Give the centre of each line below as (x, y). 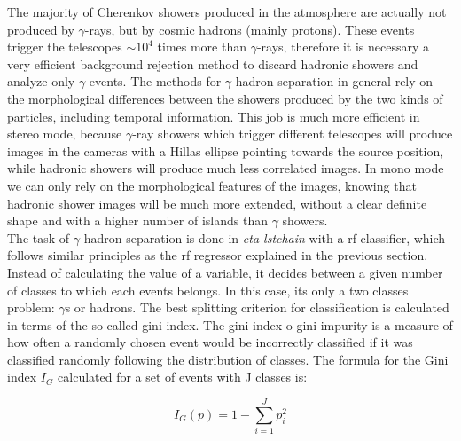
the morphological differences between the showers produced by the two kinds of (225, 98)
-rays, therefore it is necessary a (343, 47)
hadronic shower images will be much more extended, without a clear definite (217, 203)
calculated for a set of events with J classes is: (183, 377)
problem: (31, 307)
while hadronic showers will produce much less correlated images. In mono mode (226, 168)
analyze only (41, 81)
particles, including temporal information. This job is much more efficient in (214, 116)
